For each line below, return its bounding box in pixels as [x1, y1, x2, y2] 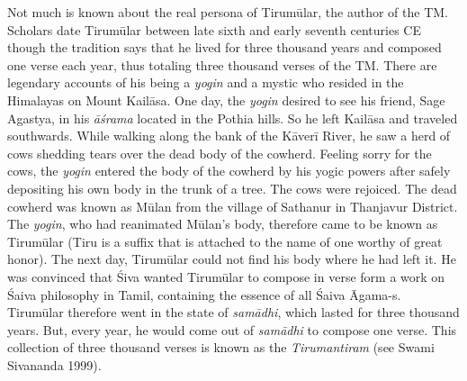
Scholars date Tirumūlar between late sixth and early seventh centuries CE [7, 20, 421, 39]
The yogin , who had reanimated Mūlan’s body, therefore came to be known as [7, 214, 438, 233]
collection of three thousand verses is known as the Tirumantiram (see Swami [7, 338, 435, 357]
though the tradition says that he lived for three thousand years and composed [7, 38, 442, 57]
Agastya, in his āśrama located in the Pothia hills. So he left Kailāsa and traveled [7, 108, 458, 127]
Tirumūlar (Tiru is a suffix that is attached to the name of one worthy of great [7, 231, 443, 250]
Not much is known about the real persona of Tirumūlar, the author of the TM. [7, 3, 448, 21]
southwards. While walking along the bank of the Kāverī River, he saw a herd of [7, 126, 451, 145]
